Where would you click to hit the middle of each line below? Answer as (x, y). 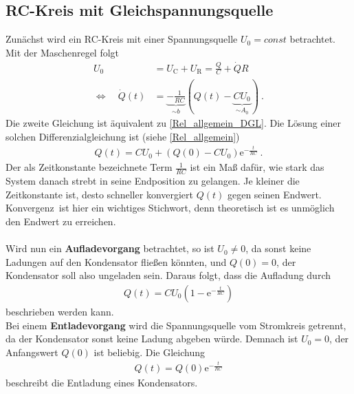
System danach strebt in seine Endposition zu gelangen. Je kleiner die (153, 181)
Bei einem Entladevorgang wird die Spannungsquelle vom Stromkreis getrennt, (176, 325)
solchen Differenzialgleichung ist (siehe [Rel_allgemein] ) (123, 136)
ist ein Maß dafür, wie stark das (257, 167)
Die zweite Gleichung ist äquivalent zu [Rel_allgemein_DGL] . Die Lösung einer (174, 123)
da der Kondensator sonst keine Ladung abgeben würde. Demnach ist (152, 339)
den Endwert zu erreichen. (61, 221)
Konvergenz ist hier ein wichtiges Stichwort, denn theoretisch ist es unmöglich (170, 208)
